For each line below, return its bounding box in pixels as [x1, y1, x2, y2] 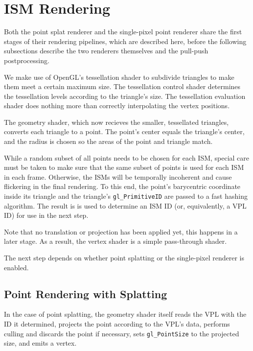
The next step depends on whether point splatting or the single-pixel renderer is [4, 253, 244, 263]
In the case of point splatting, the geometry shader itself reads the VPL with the [4, 309, 247, 319]
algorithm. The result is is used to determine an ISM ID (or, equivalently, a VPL [4, 200, 247, 211]
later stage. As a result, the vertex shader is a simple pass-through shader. [4, 236, 227, 246]
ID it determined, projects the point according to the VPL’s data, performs [4, 319, 230, 329]
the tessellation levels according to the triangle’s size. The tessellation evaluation [4, 91, 246, 101]
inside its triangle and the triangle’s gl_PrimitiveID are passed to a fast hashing [4, 191, 248, 201]
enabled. [4, 262, 29, 272]
